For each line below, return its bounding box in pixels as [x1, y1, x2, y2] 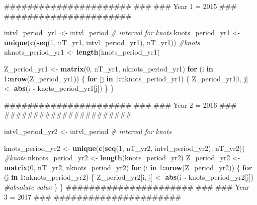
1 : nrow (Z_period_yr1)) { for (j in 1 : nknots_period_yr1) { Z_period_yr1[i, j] [4, 73, 248, 83]
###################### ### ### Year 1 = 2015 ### [4, 1, 237, 11]
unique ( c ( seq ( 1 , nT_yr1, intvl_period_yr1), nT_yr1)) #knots [4, 37, 200, 47]
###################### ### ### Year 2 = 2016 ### [4, 99, 237, 110]
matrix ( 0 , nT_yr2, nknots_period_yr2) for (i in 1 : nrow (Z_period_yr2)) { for [4, 162, 253, 172]
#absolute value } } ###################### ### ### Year [4, 181, 249, 192]
